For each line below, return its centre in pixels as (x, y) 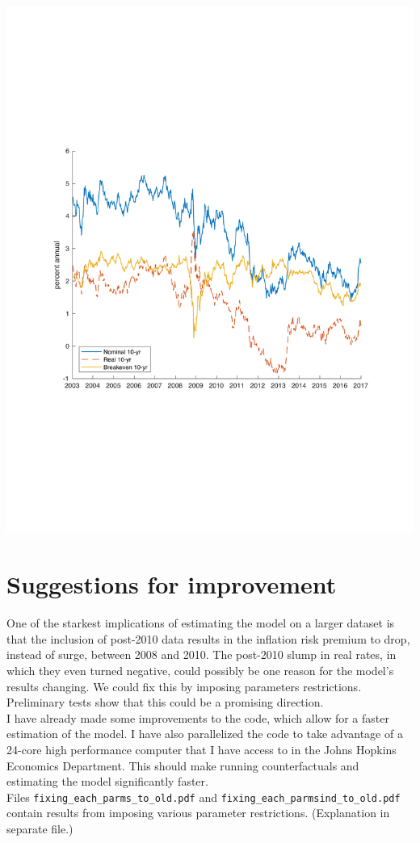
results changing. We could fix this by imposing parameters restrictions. (184, 686)
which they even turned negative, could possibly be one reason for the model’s (200, 670)
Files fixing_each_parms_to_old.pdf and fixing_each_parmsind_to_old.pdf (204, 797)
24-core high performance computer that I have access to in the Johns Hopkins (202, 749)
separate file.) (40, 828)
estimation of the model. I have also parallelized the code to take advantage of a (205, 734)
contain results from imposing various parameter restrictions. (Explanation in (198, 813)
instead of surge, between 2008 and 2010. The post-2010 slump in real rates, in (202, 654)
